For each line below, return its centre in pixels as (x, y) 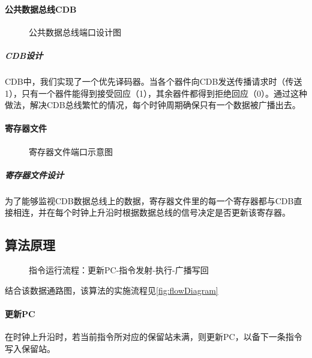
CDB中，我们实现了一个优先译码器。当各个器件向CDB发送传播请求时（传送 (154, 81)
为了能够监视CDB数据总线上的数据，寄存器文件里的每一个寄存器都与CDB (149, 200)
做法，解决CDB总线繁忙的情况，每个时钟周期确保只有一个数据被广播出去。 (153, 105)
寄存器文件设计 (34, 174)
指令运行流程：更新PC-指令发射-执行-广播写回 (119, 270)
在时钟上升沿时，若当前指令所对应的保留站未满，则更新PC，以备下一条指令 (154, 337)
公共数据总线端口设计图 (75, 32)
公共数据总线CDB (41, 9)
